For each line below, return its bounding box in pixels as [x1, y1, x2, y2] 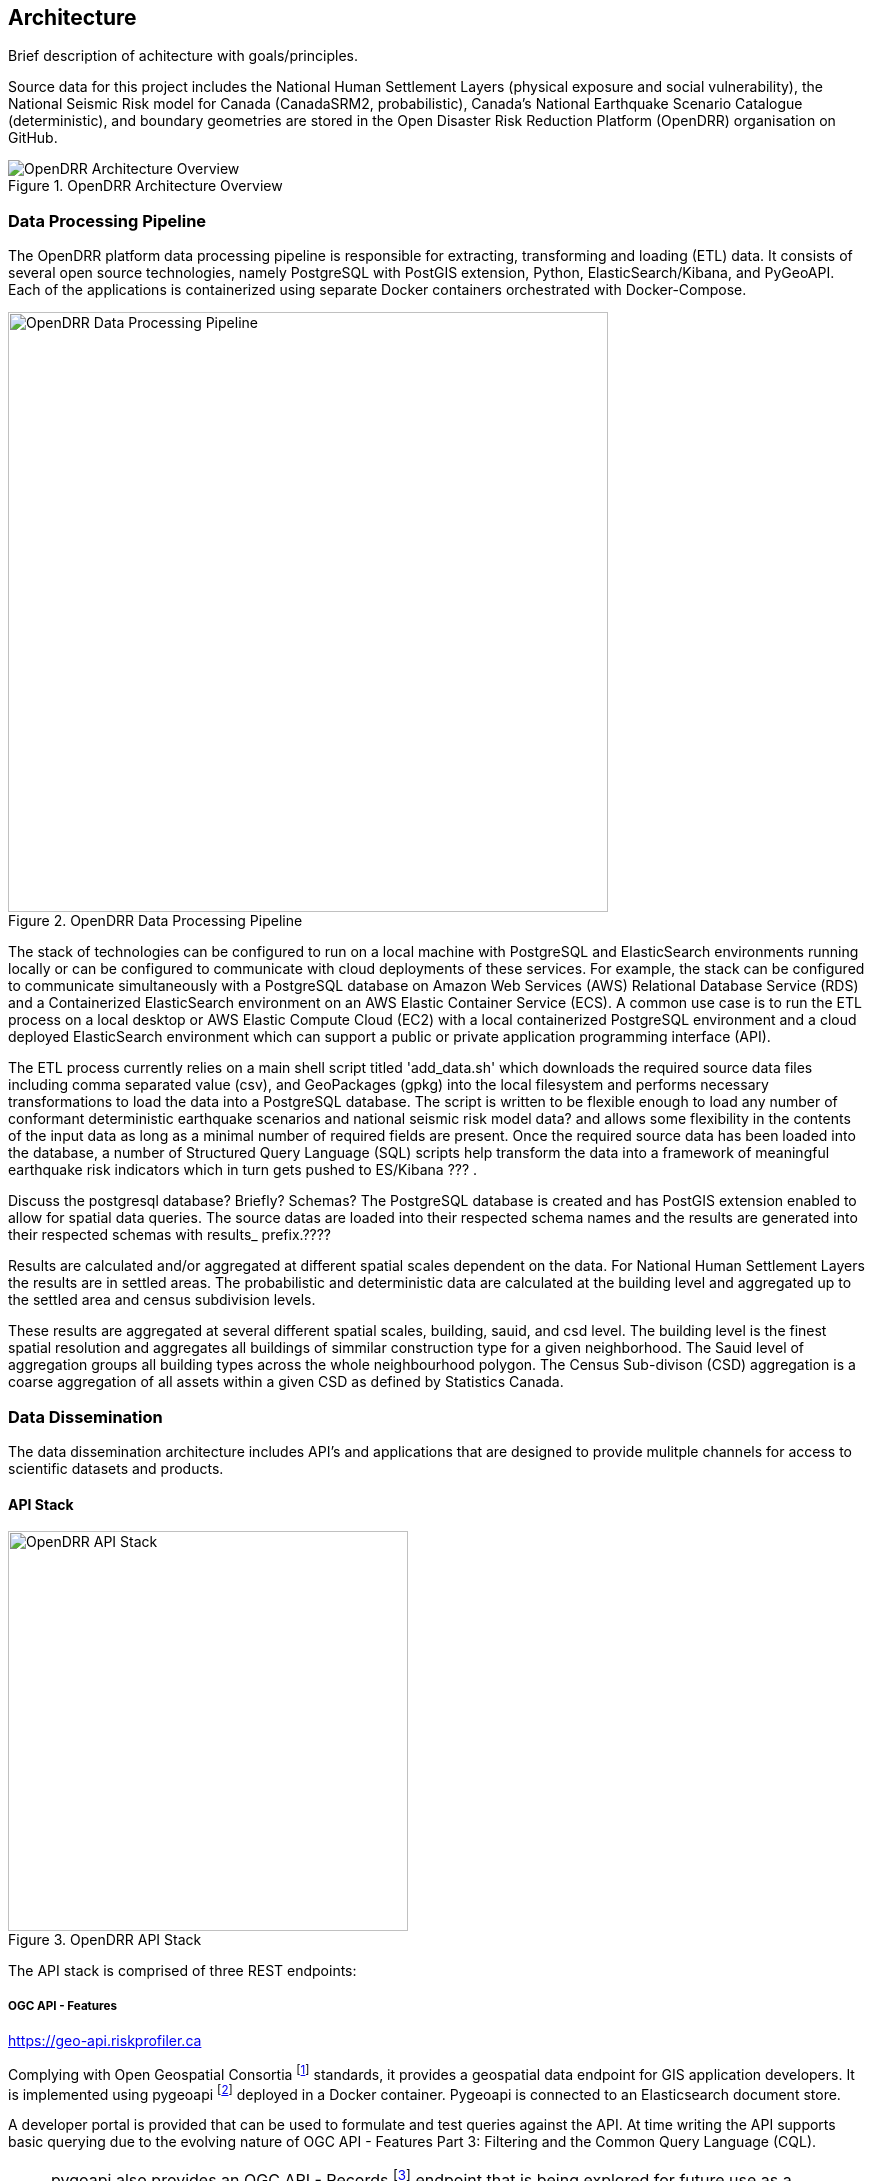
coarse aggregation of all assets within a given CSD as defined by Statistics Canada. [8, 1373, 564, 1391]
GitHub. [8, 129, 58, 147]
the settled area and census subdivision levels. [8, 1291, 316, 1309]
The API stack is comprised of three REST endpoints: [8, 1962, 357, 1980]
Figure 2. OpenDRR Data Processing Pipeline [8, 912, 303, 930]
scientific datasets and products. [8, 1459, 224, 1477]
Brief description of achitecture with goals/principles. [8, 47, 358, 65]
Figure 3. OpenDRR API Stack [8, 1931, 202, 1949]
